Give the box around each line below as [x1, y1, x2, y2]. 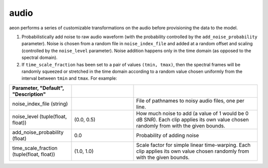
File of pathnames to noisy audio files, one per [136, 97, 245, 104]
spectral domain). [21, 55, 58, 60]
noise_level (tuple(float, [12, 113, 67, 120]
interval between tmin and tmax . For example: [21, 75, 118, 81]
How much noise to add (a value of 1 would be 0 [136, 110, 249, 116]
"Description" [12, 91, 46, 98]
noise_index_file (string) [12, 100, 68, 107]
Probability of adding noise [136, 132, 200, 139]
